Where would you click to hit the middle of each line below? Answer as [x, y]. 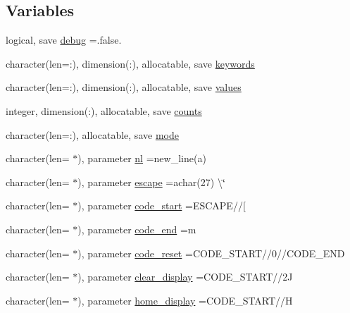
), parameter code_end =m [137, 229]
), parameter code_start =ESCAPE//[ [162, 205]
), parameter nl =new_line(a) [142, 158]
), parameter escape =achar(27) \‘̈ [151, 182]
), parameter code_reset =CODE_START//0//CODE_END [211, 253]
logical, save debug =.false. [64, 40]
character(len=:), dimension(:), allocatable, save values [124, 87]
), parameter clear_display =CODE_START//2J [185, 277]
